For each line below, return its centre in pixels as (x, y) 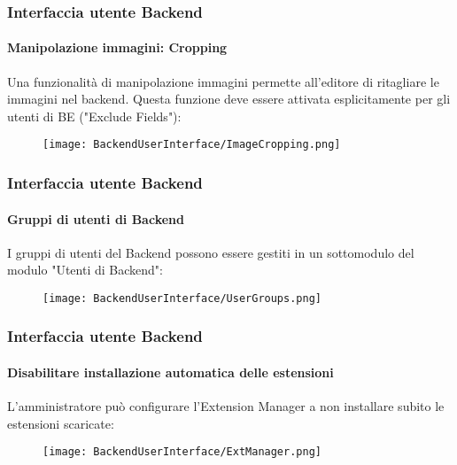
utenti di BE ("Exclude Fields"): (94, 116)
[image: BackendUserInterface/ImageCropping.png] (192, 145)
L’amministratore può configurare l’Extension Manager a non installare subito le (226, 406)
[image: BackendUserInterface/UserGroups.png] (182, 298)
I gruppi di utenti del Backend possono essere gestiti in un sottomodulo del (211, 252)
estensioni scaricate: (61, 423)
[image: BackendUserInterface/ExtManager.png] (182, 452)
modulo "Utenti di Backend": (85, 270)
